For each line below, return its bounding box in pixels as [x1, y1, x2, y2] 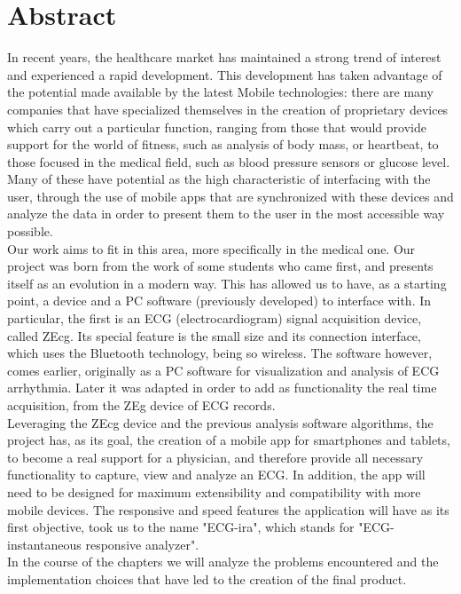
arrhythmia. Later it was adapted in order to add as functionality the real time [7, 378, 437, 397]
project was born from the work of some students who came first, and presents [7, 257, 434, 275]
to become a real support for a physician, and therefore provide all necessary [7, 447, 424, 466]
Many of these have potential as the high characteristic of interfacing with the [7, 170, 431, 188]
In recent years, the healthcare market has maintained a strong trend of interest [7, 48, 441, 67]
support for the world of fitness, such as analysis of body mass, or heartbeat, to [7, 135, 439, 154]
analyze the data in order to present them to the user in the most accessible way [7, 204, 445, 223]
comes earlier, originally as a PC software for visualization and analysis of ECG [7, 360, 440, 379]
